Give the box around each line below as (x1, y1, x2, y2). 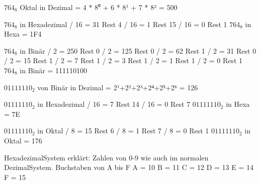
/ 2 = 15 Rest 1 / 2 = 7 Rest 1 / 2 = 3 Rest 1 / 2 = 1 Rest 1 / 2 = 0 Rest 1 (4, 55, 243, 66)
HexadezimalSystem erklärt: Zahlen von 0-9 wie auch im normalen (4, 152, 209, 162)
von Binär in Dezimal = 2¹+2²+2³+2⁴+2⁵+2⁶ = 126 (37, 82, 198, 92)
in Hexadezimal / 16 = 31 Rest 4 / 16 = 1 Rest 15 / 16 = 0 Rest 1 (20, 19, 227, 29)
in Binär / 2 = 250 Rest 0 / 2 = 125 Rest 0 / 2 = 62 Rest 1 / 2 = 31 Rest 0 (20, 45, 256, 56)
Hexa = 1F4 (4, 29, 42, 39)
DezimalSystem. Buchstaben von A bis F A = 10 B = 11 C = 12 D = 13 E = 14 (4, 162, 253, 172)
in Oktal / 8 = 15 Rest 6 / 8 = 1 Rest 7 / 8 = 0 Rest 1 (37, 125, 209, 136)
